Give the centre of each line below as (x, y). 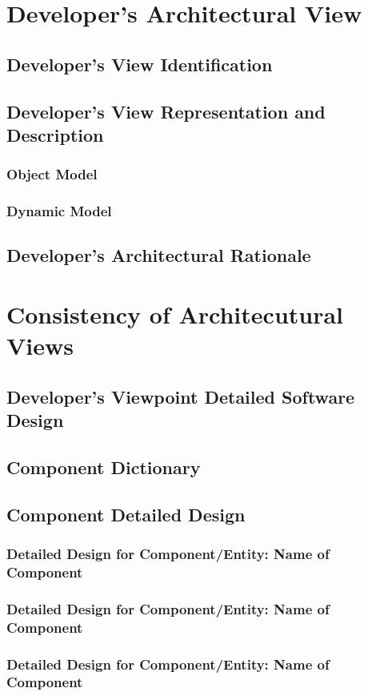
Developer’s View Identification (140, 64)
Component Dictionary (104, 467)
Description (55, 134)
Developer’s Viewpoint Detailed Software (181, 396)
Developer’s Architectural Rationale (159, 255)
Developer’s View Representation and (166, 111)
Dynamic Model (59, 211)
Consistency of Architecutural (175, 314)
